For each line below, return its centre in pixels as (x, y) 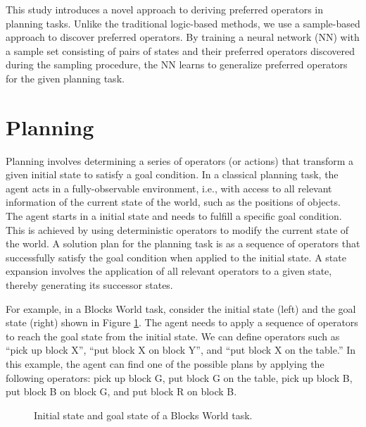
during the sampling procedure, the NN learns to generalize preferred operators (177, 64)
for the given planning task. (65, 78)
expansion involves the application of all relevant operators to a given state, (169, 271)
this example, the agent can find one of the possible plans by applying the (165, 364)
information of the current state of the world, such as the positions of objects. (173, 202)
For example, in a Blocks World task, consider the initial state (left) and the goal (181, 308)
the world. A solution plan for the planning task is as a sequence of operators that (183, 243)
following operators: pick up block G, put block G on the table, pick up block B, (179, 377)
